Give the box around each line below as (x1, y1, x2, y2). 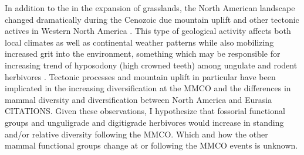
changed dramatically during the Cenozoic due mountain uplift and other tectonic (5, 13, 299, 25)
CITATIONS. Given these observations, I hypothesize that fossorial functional (5, 105, 285, 117)
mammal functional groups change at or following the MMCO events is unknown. (5, 139, 298, 151)
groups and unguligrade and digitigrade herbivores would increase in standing (5, 116, 284, 128)
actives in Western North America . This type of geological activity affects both (5, 25, 291, 37)
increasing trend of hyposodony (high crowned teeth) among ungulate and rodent (5, 58, 298, 71)
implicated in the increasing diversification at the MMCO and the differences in (5, 82, 291, 94)
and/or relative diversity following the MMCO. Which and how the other (5, 128, 268, 140)
